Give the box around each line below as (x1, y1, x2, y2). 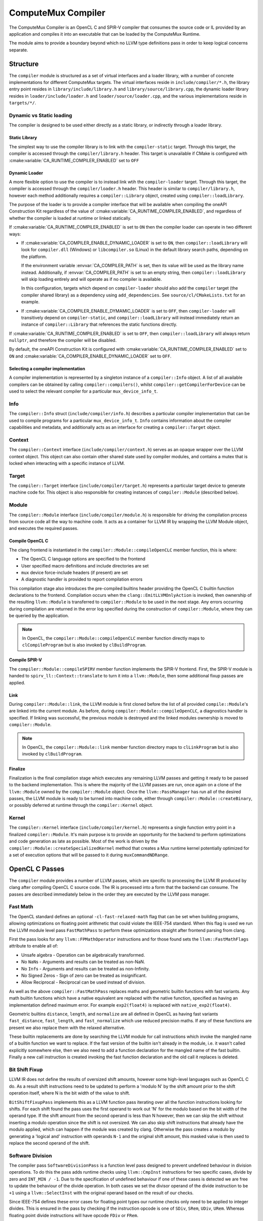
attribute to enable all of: (9, 943, 58, 949)
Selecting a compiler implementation (9, 365, 85, 371)
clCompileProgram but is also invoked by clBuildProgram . (22, 642, 147, 648)
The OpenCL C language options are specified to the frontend (21, 556, 146, 562)
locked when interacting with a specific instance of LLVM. (9, 460, 125, 466)
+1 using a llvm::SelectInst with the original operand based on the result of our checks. (9, 1190, 194, 1196)
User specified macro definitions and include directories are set (21, 563, 149, 568)
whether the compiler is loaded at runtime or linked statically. (9, 215, 131, 221)
